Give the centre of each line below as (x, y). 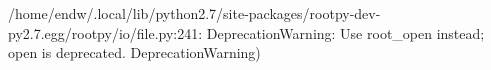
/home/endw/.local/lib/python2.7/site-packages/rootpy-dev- (194, 13)
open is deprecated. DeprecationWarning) (134, 52)
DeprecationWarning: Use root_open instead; (345, 32)
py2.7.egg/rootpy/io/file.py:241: (105, 32)
